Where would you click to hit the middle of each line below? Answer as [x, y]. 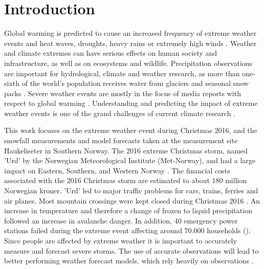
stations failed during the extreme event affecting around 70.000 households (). [127, 230]
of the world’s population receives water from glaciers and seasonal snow [135, 83]
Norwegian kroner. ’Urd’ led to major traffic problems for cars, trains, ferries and [131, 190]
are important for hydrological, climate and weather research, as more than [122, 73]
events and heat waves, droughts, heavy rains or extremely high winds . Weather [130, 43]
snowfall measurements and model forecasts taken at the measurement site [121, 140]
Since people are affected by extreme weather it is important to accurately [120, 240]
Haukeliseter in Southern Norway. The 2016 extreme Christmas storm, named [126, 150]
